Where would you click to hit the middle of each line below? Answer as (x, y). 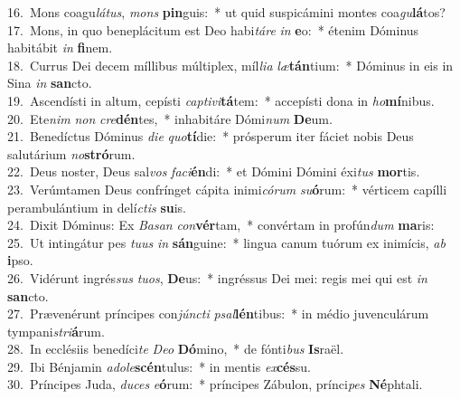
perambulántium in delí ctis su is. (97, 207)
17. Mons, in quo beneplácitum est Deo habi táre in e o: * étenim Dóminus (213, 29)
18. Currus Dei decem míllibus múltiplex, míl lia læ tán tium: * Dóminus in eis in (230, 65)
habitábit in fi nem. (60, 47)
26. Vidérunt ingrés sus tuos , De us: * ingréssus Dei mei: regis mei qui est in (217, 277)
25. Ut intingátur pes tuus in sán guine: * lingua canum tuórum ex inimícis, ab (226, 242)
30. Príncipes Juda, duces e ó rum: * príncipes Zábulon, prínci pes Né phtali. (215, 384)
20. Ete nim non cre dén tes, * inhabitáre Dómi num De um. (170, 118)
